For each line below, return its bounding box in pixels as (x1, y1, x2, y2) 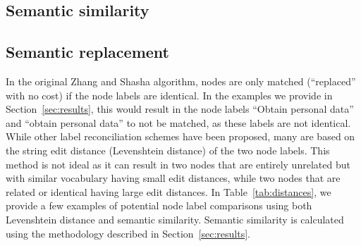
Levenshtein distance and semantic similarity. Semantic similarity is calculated (6, 211, 344, 226)
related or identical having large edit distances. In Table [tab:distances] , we (6, 184, 331, 199)
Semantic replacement (6, 41, 169, 63)
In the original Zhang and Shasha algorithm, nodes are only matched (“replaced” (6, 73, 356, 88)
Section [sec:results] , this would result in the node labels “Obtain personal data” (6, 102, 354, 116)
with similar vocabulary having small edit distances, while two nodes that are (6, 171, 341, 185)
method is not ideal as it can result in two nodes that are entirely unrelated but (6, 156, 350, 171)
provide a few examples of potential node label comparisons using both (6, 198, 312, 213)
